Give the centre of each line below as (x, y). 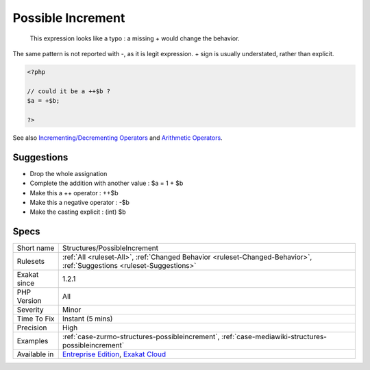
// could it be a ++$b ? (69, 91)
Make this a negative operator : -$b (80, 202)
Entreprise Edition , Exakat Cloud (114, 354)
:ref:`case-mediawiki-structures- (274, 337)
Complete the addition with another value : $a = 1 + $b (107, 183)
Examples (33, 341)
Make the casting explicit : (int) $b (78, 212)
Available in (35, 354)
